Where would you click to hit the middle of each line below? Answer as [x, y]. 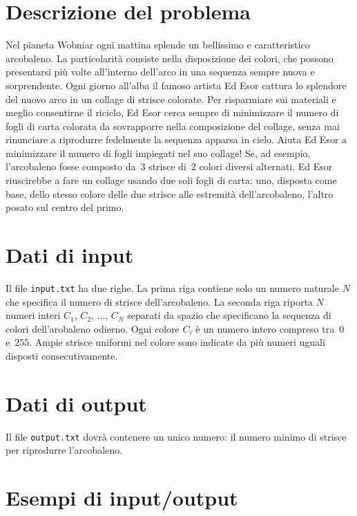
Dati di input [70, 255]
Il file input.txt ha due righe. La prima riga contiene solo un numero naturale [172, 287]
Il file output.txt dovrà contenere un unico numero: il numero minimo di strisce [176, 436]
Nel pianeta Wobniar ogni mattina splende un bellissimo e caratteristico [158, 45]
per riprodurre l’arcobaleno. [64, 450]
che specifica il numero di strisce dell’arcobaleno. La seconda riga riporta [159, 301]
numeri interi [33, 315]
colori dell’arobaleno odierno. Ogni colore [93, 328]
